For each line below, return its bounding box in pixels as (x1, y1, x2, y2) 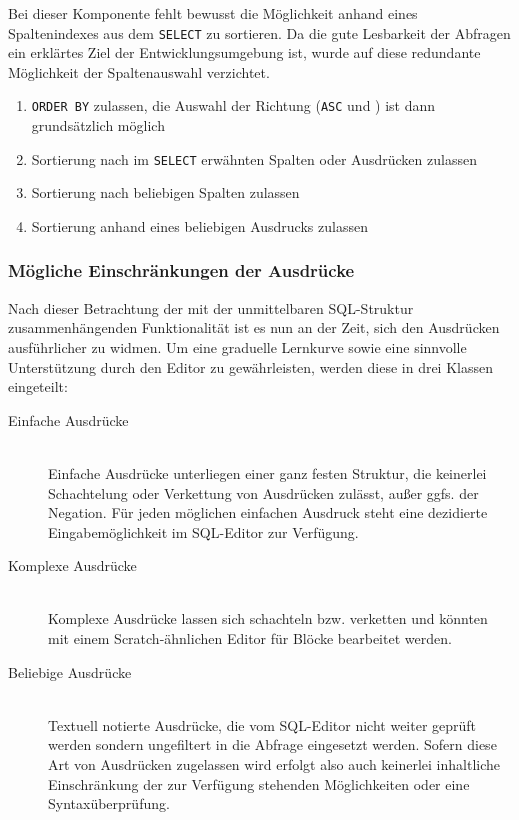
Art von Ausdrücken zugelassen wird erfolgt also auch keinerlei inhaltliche (48, 754, 501, 775)
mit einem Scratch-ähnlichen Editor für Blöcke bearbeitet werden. (48, 628, 452, 649)
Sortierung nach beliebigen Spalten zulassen (31, 182, 300, 203)
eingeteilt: (8, 376, 68, 397)
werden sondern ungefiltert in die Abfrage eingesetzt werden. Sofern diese (48, 734, 497, 755)
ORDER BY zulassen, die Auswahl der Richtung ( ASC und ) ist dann (31, 95, 436, 116)
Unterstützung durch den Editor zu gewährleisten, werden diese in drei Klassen (8, 356, 493, 377)
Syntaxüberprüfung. (48, 793, 170, 814)
